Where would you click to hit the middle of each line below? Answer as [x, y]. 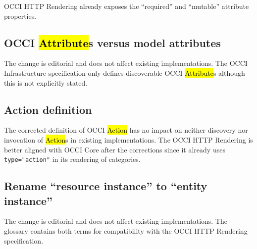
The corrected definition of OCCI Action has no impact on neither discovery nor [126, 130]
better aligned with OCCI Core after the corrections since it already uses [115, 149]
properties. [20, 16]
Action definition [48, 109]
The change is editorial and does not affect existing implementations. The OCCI [126, 63]
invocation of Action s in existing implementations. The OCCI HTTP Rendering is [128, 139]
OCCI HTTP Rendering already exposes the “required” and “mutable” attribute [127, 6]
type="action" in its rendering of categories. [72, 159]
